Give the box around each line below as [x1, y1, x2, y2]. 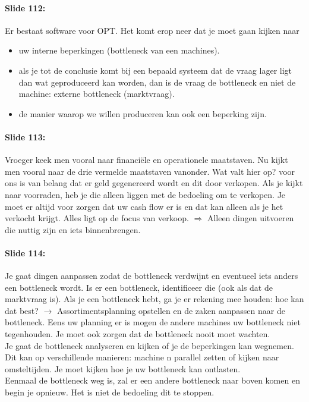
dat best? [5, 304, 39, 316]
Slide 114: [5, 246, 46, 259]
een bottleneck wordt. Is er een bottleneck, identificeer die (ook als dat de [5, 281, 273, 293]
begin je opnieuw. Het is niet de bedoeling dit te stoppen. [5, 386, 215, 398]
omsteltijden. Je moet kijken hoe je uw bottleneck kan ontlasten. [5, 362, 241, 375]
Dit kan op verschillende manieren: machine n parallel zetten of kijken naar [5, 351, 279, 363]
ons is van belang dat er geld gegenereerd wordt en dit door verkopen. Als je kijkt [5, 177, 303, 189]
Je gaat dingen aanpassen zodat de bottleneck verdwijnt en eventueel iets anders [5, 269, 298, 282]
